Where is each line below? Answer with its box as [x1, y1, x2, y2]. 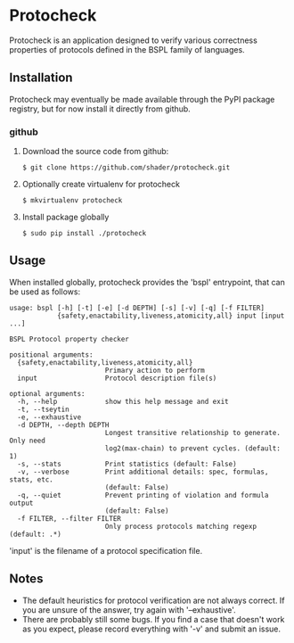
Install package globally [21, 211, 110, 223]
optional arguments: [9, 389, 86, 398]
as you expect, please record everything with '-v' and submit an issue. [21, 623, 282, 634]
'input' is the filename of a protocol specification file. [9, 545, 203, 556]
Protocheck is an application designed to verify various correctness [9, 35, 258, 45]
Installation [9, 70, 73, 86]
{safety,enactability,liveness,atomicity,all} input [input [56, 311, 285, 320]
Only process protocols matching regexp [104, 522, 257, 531]
